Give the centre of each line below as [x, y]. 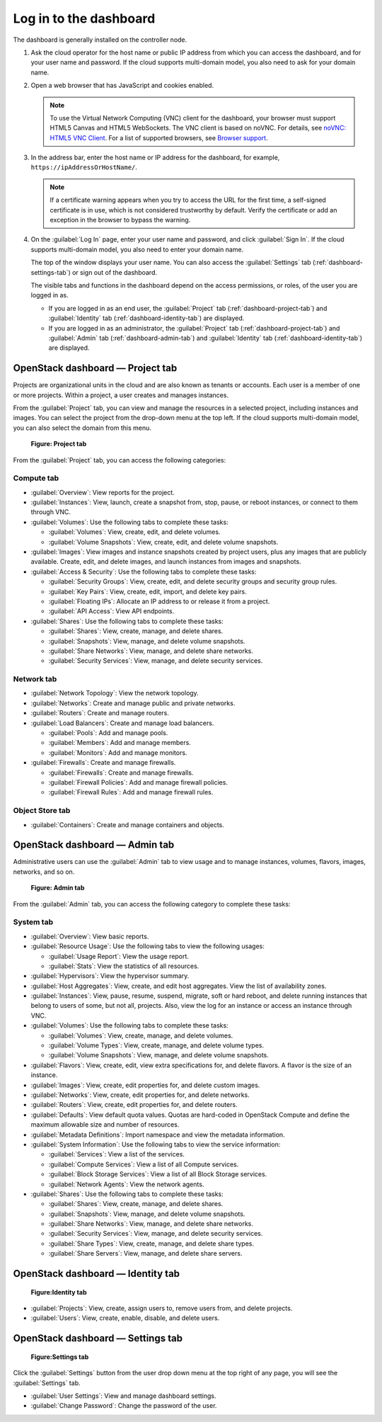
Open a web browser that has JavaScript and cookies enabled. [122, 86]
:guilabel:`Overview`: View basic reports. [90, 936]
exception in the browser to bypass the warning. [120, 220]
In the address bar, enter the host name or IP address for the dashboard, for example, [155, 158]
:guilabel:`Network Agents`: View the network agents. [126, 1184]
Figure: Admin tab [58, 888]
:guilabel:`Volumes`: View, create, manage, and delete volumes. [141, 1035]
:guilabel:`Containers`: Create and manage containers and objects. [127, 824]
